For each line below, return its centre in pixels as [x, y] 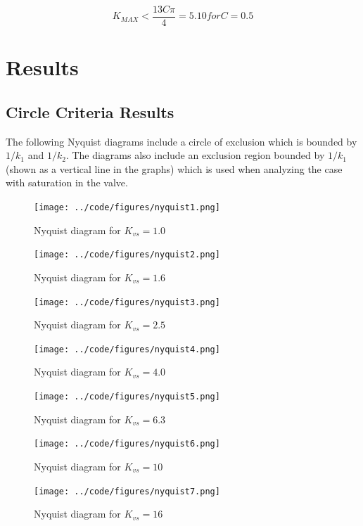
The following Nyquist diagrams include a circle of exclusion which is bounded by [181, 141]
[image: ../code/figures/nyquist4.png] [127, 349]
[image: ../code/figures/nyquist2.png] [127, 255]
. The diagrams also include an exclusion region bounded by [195, 155]
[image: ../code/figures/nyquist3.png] [127, 302]
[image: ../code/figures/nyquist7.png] [127, 491]
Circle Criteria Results [90, 111]
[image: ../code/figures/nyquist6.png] [127, 444]
